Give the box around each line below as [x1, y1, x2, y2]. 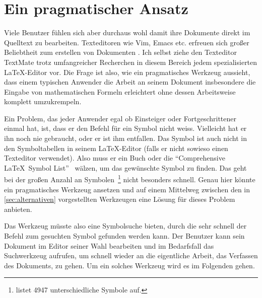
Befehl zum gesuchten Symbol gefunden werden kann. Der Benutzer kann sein [4, 231, 245, 241]
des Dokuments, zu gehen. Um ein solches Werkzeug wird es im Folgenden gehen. [4, 260, 255, 270]
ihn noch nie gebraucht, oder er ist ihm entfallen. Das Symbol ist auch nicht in [4, 133, 247, 143]
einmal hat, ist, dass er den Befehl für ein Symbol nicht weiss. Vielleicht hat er [4, 123, 247, 133]
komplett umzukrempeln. [4, 96, 82, 107]
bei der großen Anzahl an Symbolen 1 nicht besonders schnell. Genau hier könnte [4, 173, 255, 185]
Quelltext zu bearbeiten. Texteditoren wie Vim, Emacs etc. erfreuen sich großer [4, 37, 249, 47]
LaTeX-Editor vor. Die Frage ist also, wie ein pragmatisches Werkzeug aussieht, [4, 66, 250, 77]
